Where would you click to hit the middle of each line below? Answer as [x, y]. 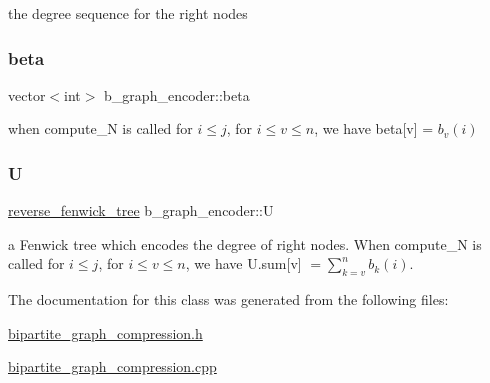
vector [27, 94]
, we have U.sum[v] [243, 263]
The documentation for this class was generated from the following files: [228, 299]
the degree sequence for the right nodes [128, 13]
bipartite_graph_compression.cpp [112, 366]
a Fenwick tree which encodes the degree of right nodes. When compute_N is [245, 243]
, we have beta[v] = [374, 128]
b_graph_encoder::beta [177, 94]
